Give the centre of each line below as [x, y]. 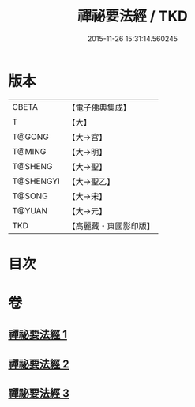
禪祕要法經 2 [39, 364]
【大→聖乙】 [91, 181]
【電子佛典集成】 [99, 107]
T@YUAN [30, 210]
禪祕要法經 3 [39, 393]
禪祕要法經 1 [38, 335]
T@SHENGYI [36, 181]
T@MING [29, 151]
